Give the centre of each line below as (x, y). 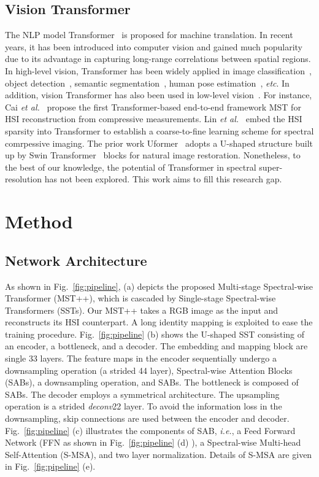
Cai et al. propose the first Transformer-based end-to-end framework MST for (153, 107)
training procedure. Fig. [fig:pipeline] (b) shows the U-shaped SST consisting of (155, 334)
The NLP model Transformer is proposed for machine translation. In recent (149, 35)
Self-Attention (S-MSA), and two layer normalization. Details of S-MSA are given (159, 454)
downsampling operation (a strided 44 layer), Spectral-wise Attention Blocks (149, 370)
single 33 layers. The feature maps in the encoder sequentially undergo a (141, 358)
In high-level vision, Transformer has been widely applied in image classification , (158, 70)
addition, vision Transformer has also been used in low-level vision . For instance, (159, 95)
